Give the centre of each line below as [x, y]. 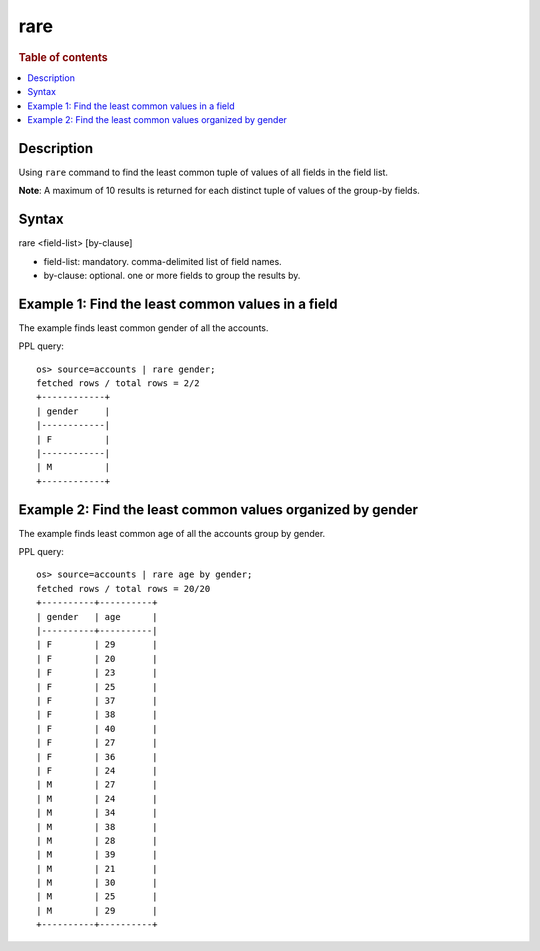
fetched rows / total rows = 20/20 [123, 588]
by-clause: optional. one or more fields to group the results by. [172, 275]
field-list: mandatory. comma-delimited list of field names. [162, 261]
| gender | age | [97, 616]
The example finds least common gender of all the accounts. [143, 327]
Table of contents [63, 57]
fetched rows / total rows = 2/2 [118, 383]
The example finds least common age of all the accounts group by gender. [172, 533]
